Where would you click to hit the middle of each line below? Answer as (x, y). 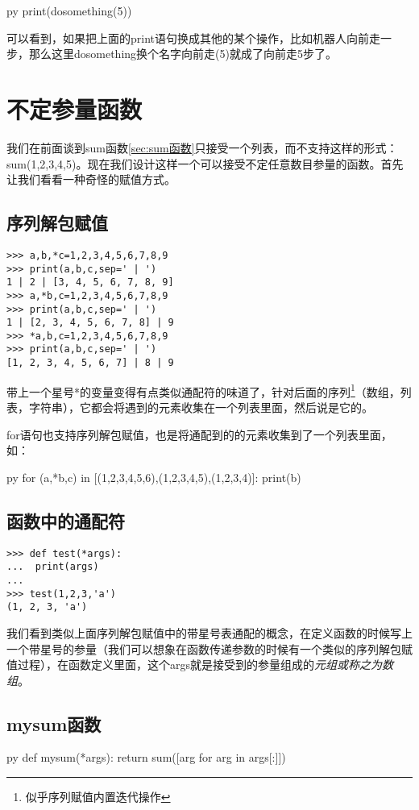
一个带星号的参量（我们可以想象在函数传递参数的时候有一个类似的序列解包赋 (209, 648)
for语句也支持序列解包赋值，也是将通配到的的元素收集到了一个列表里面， (199, 434)
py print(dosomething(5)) (69, 10)
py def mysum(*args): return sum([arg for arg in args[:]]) (146, 757)
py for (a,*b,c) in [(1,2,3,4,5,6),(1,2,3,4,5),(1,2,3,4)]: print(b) (154, 477)
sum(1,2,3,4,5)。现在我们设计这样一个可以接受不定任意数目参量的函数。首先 (205, 163)
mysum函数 (54, 723)
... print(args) (53, 567)
